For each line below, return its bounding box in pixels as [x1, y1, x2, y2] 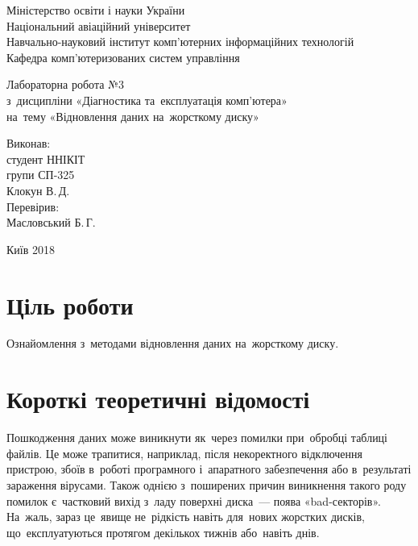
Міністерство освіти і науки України [6, 2, 185, 18]
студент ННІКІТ [6, 150, 85, 167]
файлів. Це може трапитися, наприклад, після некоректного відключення [6, 444, 362, 461]
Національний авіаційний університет [6, 17, 191, 34]
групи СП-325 [6, 166, 75, 183]
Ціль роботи [6, 288, 134, 321]
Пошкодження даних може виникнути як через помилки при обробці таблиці [6, 429, 388, 446]
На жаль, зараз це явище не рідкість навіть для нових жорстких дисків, [6, 508, 365, 525]
